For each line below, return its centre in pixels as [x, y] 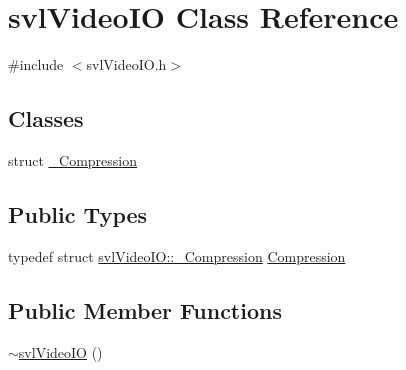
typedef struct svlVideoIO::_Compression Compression [177, 255]
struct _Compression [73, 159]
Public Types [78, 213]
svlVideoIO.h [126, 64]
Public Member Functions [145, 309]
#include [36, 64]
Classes [46, 118]
